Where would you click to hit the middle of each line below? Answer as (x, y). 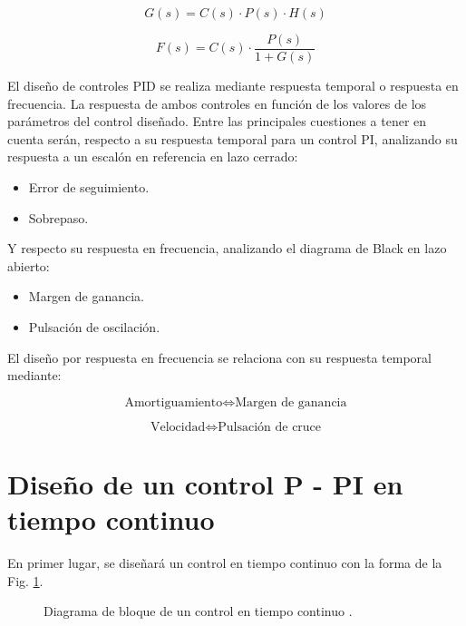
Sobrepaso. (58, 217)
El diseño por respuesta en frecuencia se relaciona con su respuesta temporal (219, 357)
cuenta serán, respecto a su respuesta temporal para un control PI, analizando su (233, 138)
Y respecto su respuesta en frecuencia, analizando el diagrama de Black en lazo (227, 248)
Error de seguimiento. (89, 187)
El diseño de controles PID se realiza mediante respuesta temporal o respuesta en (233, 86)
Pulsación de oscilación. (94, 327)
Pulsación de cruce (270, 427)
